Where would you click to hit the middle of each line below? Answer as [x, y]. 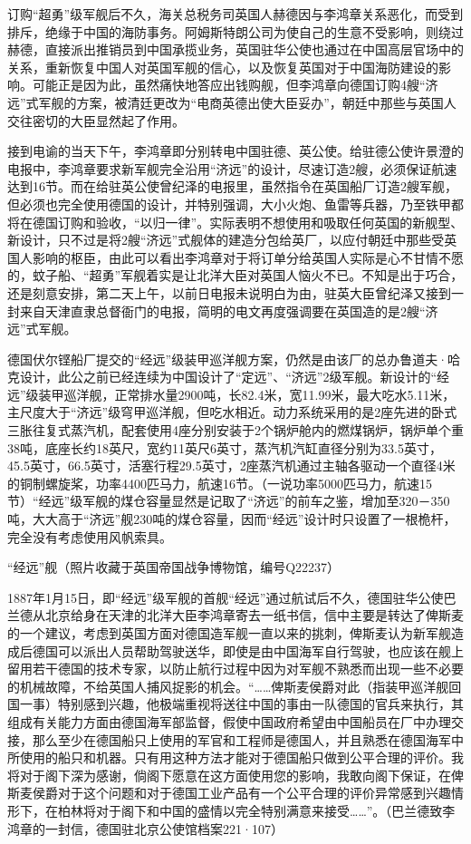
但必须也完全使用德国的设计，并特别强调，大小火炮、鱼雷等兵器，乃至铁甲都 [235, 204]
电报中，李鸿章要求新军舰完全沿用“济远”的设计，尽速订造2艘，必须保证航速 [232, 168]
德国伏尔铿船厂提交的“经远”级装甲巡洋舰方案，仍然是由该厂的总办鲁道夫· [228, 359]
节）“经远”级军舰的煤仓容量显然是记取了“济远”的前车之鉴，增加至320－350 [229, 501]
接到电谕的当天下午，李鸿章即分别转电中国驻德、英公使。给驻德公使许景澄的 [235, 151]
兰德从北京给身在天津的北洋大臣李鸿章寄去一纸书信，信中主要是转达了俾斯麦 [235, 615]
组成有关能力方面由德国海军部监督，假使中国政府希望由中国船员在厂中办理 [229, 721]
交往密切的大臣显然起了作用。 [96, 120]
